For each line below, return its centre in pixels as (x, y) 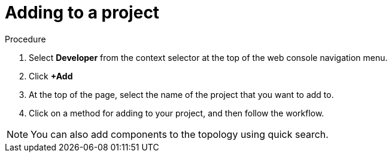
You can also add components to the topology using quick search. (180, 134)
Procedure (25, 39)
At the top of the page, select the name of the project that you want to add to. (181, 94)
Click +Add (51, 76)
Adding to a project (82, 13)
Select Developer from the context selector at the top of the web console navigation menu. (208, 57)
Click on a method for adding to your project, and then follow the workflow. (177, 113)
